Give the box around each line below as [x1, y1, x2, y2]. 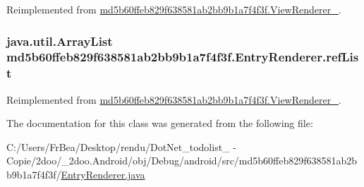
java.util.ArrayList [6, 32, 113, 49]
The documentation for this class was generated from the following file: [6, 116, 313, 131]
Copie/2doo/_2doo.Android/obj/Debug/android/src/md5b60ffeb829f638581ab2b [6, 153, 358, 168]
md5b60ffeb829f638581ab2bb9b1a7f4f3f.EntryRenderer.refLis [6, 48, 359, 66]
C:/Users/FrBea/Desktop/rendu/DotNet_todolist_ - [6, 139, 236, 154]
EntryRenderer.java [61, 167, 145, 182]
